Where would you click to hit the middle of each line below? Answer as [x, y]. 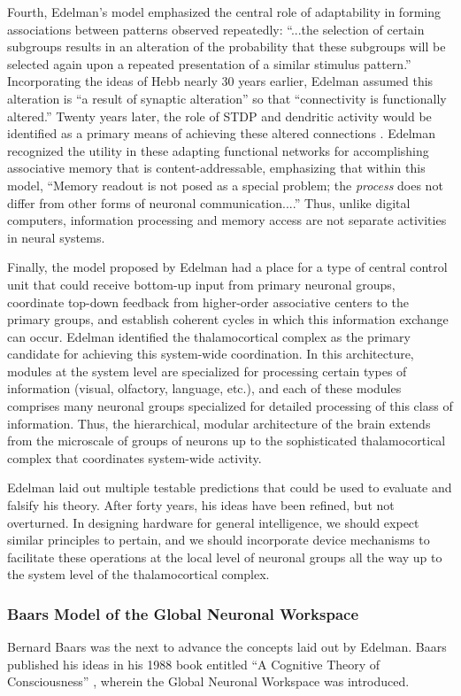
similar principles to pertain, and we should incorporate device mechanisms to [219, 540]
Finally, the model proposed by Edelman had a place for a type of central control [227, 267]
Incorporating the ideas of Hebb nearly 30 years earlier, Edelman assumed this [220, 81]
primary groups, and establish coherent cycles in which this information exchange [228, 319]
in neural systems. [56, 237]
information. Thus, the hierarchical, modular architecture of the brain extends [219, 423]
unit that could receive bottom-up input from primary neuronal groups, [201, 284]
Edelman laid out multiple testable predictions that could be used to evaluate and [230, 487]
